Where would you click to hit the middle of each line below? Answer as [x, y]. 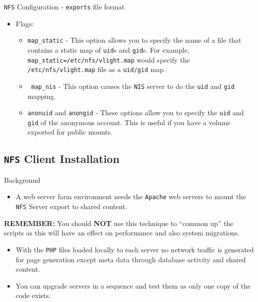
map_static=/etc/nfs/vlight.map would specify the [109, 59]
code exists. [33, 295]
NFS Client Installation [62, 159]
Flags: [25, 23]
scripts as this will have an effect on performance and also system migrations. [122, 233]
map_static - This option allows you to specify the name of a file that [134, 40]
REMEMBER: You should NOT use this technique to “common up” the [119, 223]
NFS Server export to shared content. [71, 206]
